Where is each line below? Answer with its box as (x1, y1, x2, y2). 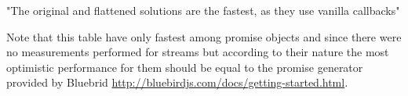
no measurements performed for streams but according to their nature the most (6, 44, 389, 60)
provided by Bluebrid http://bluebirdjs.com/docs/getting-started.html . (6, 74, 348, 91)
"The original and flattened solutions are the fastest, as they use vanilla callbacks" (6, 2, 400, 18)
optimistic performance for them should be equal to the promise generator (6, 59, 363, 75)
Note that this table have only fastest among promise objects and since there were (6, 28, 402, 44)
